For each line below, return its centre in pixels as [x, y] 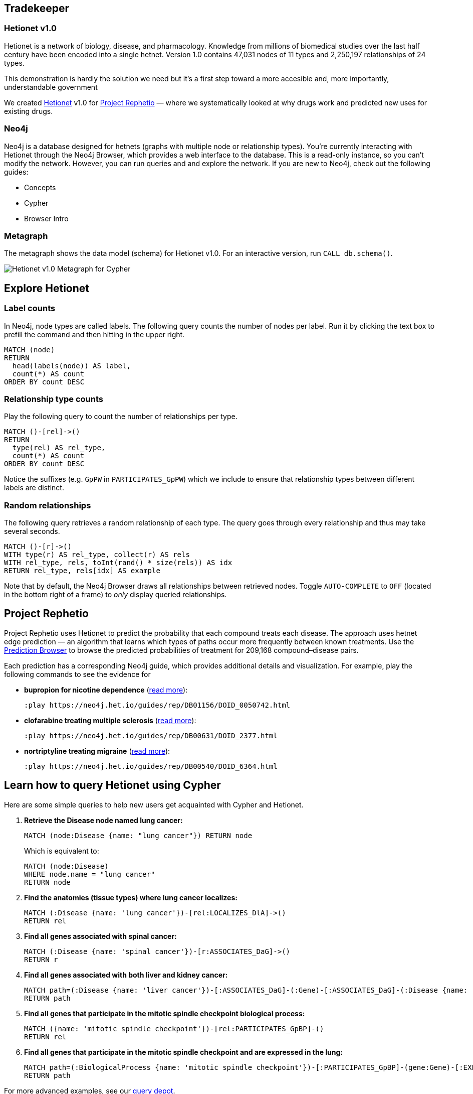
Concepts [40, 187]
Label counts [30, 308]
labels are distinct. [34, 488]
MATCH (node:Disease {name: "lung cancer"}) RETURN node [138, 835]
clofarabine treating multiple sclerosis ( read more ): [110, 720]
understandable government [51, 87]
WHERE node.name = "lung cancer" [90, 874]
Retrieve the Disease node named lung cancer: [103, 820]
